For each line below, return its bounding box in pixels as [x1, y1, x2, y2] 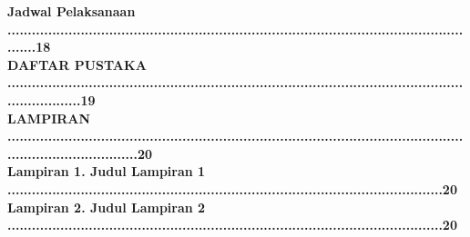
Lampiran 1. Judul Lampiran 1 [7, 162, 206, 181]
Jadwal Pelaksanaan [7, 2, 136, 20]
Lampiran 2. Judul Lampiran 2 [7, 197, 206, 216]
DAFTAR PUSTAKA [7, 54, 147, 74]
